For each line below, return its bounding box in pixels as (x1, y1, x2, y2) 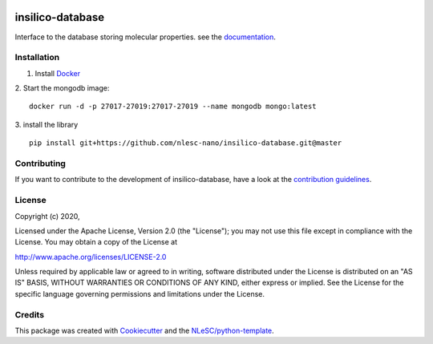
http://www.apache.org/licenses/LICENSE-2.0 (14, 252, 167, 261)
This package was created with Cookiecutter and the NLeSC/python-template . (14, 326, 274, 335)
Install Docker (34, 68, 80, 78)
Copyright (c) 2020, (14, 211, 80, 221)
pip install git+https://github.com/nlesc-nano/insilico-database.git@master (29, 139, 342, 148)
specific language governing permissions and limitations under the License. (14, 289, 265, 298)
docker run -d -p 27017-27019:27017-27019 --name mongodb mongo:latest (29, 102, 317, 111)
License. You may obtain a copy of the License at (14, 237, 178, 247)
